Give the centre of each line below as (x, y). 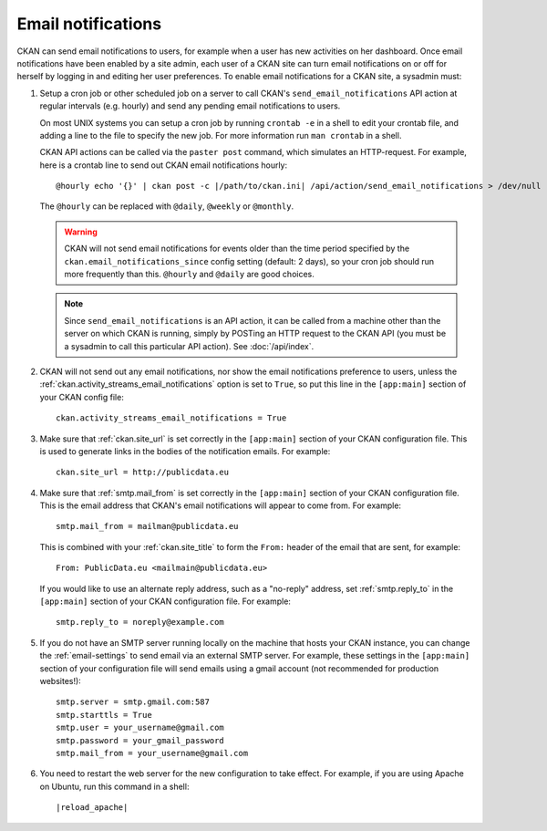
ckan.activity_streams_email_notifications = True (171, 418)
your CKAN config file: (82, 397)
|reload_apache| (92, 808)
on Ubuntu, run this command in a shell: (114, 786)
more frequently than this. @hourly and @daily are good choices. (189, 275)
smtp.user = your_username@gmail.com (140, 728)
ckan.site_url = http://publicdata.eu (143, 473)
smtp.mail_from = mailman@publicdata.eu (147, 526)
